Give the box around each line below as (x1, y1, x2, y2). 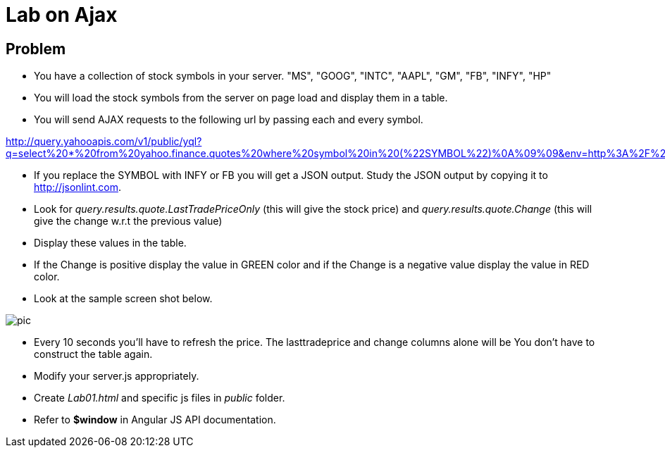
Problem (6, 39, 66, 58)
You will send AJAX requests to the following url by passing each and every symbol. (34, 113, 423, 126)
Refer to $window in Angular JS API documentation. (34, 414, 276, 426)
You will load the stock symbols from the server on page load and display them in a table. (34, 92, 448, 104)
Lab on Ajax (6, 3, 118, 27)
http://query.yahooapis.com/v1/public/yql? (6, 135, 202, 148)
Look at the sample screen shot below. (34, 292, 213, 305)
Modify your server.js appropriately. (34, 370, 199, 383)
